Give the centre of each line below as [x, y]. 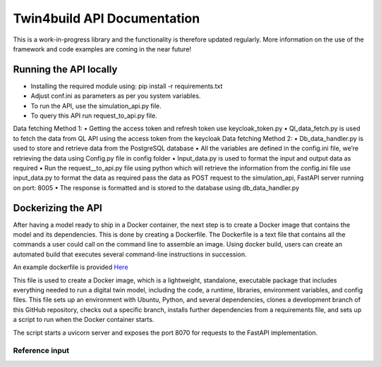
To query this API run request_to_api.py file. [94, 116]
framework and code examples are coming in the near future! [102, 49]
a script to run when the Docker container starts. [84, 320]
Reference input [41, 351]
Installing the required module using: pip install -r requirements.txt [127, 86]
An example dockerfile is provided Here [71, 267]
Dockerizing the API [58, 208]
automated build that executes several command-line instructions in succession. [130, 254]
